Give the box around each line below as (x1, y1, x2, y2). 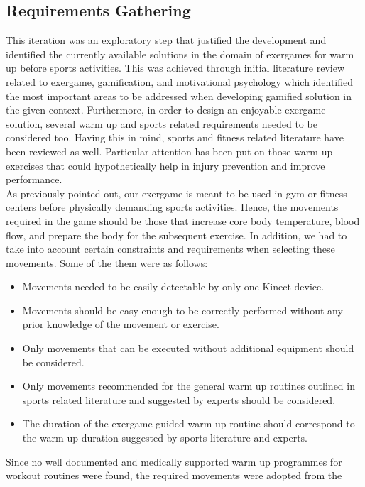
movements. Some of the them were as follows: (6, 255, 208, 270)
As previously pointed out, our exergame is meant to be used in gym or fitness (6, 185, 347, 200)
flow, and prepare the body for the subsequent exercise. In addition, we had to (6, 227, 347, 242)
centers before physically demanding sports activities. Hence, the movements (6, 199, 339, 214)
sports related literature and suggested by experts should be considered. (22, 392, 336, 407)
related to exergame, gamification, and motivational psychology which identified (6, 74, 354, 89)
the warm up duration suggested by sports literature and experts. (22, 430, 307, 445)
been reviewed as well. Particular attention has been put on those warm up (6, 143, 333, 158)
